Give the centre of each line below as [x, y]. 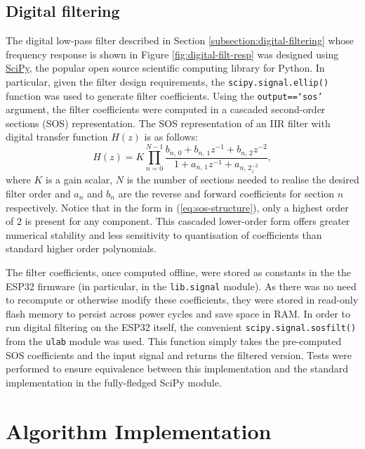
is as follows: [171, 137]
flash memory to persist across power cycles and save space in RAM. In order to [178, 313]
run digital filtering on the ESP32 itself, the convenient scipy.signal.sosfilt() [181, 327]
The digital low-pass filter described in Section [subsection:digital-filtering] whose [180, 40]
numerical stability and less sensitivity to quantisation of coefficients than [164, 234]
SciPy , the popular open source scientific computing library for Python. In [165, 68]
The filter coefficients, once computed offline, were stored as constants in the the [178, 272]
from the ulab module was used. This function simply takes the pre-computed [174, 341]
